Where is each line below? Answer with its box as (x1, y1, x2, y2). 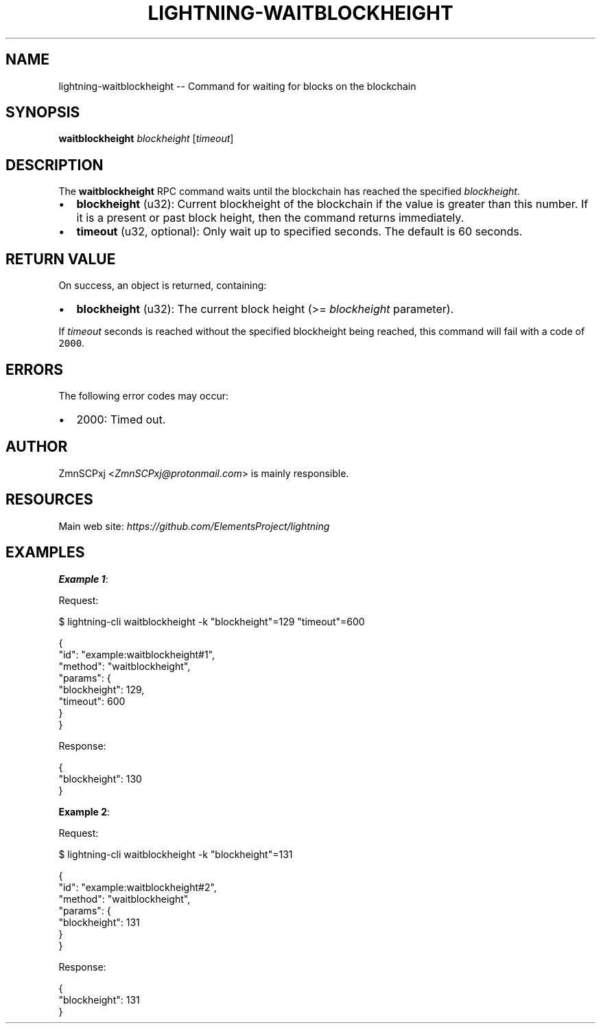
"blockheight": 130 (58, 772, 142, 785)
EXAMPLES (5, 544, 85, 562)
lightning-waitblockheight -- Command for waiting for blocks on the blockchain (58, 80, 416, 92)
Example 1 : (58, 573, 108, 585)
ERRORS (5, 360, 64, 378)
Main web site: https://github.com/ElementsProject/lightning (58, 520, 330, 532)
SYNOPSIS (5, 104, 80, 122)
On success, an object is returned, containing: (58, 279, 267, 292)
